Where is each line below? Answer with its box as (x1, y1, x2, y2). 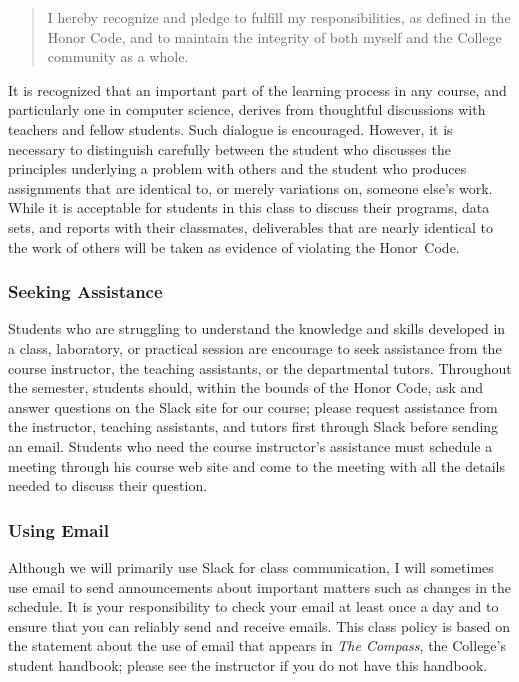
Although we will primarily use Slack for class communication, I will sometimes (8, 556, 494, 577)
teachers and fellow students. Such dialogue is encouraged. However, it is (8, 118, 453, 139)
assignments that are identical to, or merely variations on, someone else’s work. (8, 177, 493, 198)
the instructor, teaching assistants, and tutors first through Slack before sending (8, 416, 499, 437)
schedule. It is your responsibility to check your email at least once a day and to (8, 596, 499, 617)
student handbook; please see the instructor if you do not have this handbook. (8, 654, 488, 675)
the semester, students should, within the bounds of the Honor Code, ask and (8, 377, 484, 398)
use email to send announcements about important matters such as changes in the (8, 576, 512, 597)
